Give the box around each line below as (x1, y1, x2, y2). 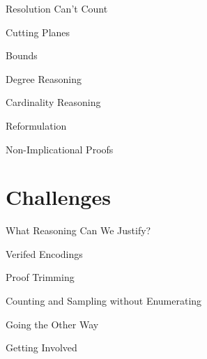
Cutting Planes (6, 24, 70, 39)
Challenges (6, 183, 111, 211)
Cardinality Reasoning (6, 95, 101, 109)
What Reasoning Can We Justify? (6, 223, 151, 238)
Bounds (6, 48, 38, 63)
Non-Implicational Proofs (6, 142, 114, 156)
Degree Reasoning (6, 71, 82, 86)
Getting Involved (6, 340, 77, 355)
